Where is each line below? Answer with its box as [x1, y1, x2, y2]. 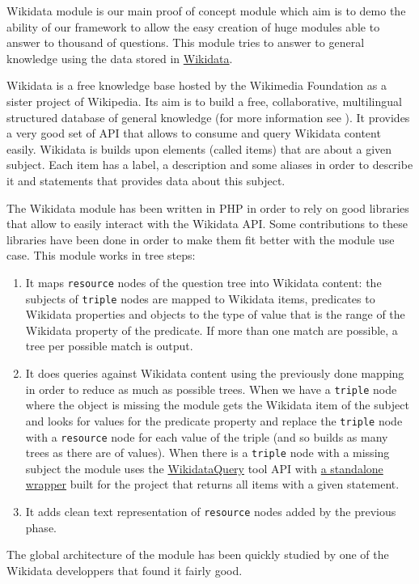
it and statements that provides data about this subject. [6, 171, 286, 188]
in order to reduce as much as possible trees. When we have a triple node [25, 380, 397, 397]
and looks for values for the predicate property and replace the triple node [25, 412, 403, 429]
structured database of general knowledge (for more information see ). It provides [6, 108, 410, 125]
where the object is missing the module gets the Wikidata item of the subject [25, 396, 409, 413]
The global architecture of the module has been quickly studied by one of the [6, 546, 389, 563]
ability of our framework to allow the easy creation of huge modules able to [6, 18, 380, 35]
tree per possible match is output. [25, 337, 193, 354]
